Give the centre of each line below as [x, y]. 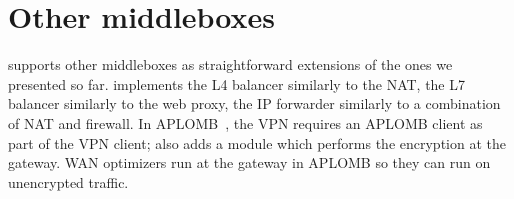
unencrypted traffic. [68, 181]
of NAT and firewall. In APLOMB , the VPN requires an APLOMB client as [245, 122]
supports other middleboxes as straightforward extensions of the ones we [230, 64]
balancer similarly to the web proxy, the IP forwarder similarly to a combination [254, 103]
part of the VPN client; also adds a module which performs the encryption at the [257, 142]
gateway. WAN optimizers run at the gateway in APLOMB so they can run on [249, 162]
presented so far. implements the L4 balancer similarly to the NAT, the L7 [236, 83]
